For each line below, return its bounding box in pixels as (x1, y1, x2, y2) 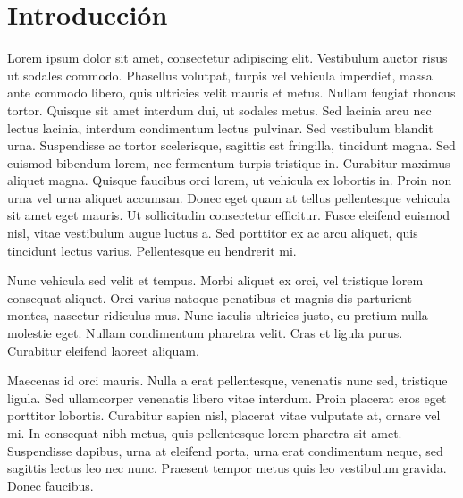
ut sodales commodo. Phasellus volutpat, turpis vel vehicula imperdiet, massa (7, 65, 433, 84)
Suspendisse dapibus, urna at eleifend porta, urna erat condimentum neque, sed (7, 441, 443, 460)
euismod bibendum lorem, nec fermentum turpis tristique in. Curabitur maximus (7, 153, 450, 172)
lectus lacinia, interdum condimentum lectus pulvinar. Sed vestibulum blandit (7, 118, 434, 137)
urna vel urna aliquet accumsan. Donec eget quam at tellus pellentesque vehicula (7, 188, 450, 207)
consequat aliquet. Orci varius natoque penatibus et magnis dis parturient (7, 288, 412, 307)
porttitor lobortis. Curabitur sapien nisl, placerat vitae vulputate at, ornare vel (7, 406, 441, 425)
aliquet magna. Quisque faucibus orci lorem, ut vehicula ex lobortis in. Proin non (7, 171, 452, 190)
